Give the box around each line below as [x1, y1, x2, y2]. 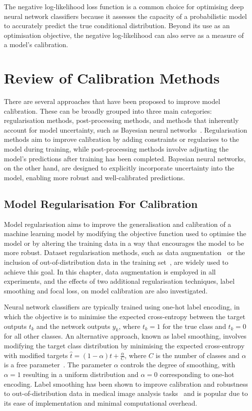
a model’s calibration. [4, 39, 68, 50]
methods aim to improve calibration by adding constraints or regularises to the [4, 134, 239, 144]
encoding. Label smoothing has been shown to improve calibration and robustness [4, 378, 248, 389]
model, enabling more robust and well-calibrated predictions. [4, 172, 185, 182]
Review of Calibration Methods [4, 68, 220, 88]
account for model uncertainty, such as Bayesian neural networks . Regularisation [4, 124, 247, 135]
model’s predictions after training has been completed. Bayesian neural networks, [4, 153, 246, 163]
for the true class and [162, 321, 226, 331]
